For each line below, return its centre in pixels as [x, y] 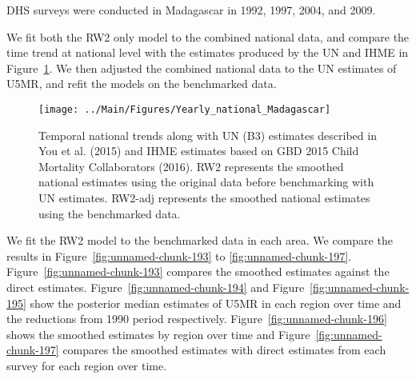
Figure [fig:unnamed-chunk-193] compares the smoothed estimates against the [198, 271]
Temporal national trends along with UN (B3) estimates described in [208, 135]
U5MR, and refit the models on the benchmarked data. [142, 84]
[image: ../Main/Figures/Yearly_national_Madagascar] [185, 109]
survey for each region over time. [87, 365]
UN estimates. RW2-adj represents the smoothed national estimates [204, 197]
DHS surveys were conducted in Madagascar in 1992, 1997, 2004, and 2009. [191, 10]
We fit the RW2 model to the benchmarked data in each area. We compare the [200, 240]
